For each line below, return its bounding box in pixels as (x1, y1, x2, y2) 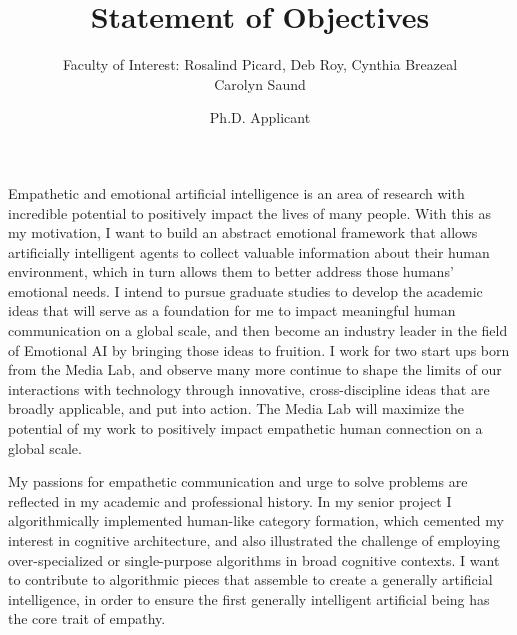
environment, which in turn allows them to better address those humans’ (8, 261, 454, 282)
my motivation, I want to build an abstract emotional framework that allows (8, 222, 478, 243)
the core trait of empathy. (8, 608, 166, 629)
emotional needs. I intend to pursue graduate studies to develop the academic (8, 280, 483, 301)
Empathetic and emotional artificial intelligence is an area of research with (8, 182, 465, 203)
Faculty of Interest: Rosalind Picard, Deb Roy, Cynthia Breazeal (62, 54, 458, 75)
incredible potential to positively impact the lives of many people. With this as (8, 202, 491, 223)
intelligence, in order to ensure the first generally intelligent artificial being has (8, 588, 490, 609)
